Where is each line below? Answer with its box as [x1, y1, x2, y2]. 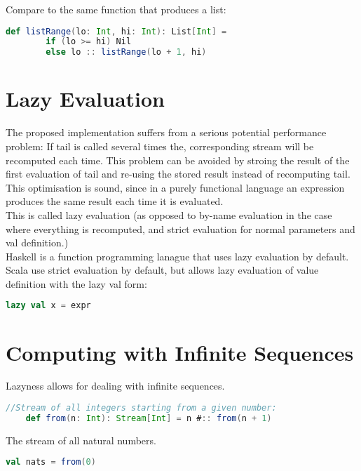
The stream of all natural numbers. [6, 432, 156, 447]
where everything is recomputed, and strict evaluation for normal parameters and [6, 221, 355, 236]
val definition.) [6, 235, 69, 250]
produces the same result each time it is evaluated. [6, 194, 224, 208]
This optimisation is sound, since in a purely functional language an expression [6, 180, 345, 194]
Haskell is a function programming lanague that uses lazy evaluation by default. [6, 248, 349, 263]
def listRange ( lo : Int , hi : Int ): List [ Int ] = [6, 26, 227, 37]
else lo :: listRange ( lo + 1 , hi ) [46, 47, 207, 58]
